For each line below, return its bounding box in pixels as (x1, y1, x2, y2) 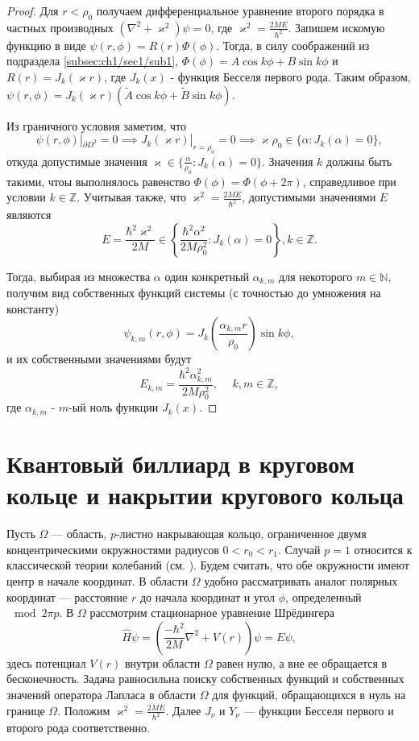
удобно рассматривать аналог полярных (204, 573, 398, 590)
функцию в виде (6, 36, 86, 53)
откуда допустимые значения (6, 152, 147, 169)
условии (6, 188, 46, 205)
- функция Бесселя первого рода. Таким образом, (170, 68, 411, 85)
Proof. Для (6, 2, 59, 19)
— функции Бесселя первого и (243, 702, 394, 718)
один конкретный (164, 267, 249, 284)
